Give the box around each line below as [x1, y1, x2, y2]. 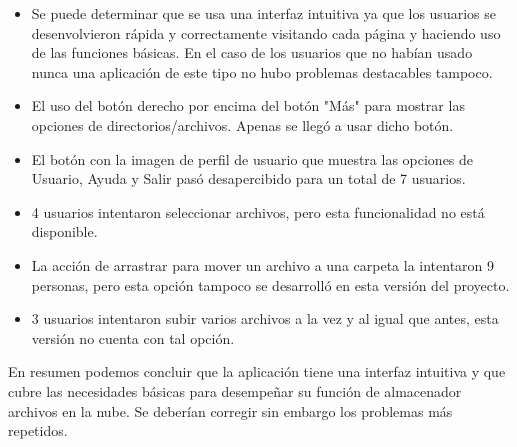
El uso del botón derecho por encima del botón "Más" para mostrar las [31, 95, 465, 116]
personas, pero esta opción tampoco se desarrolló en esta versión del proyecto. [31, 274, 510, 295]
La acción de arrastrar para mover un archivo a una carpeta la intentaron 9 [31, 254, 495, 275]
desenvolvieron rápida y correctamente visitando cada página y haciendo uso [31, 22, 501, 43]
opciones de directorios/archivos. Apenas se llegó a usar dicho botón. [31, 114, 454, 135]
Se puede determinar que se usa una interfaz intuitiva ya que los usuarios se [31, 3, 496, 23]
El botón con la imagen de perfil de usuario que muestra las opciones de [31, 148, 474, 169]
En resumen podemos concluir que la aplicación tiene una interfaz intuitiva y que [8, 361, 506, 382]
